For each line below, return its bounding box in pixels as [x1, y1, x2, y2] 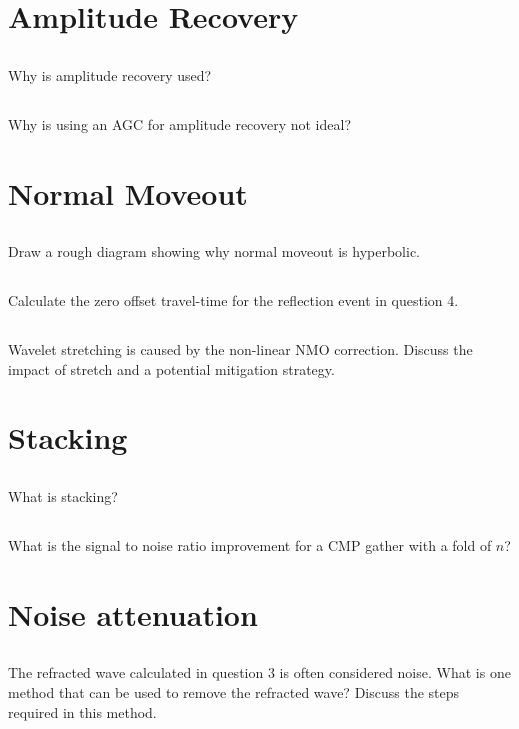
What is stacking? [8, 486, 118, 507]
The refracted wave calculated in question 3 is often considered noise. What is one [8, 662, 511, 683]
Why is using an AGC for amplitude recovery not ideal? [8, 113, 351, 134]
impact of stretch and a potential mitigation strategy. [8, 358, 335, 379]
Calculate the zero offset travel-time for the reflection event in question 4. [8, 290, 459, 311]
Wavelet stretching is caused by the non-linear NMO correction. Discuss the [8, 339, 473, 360]
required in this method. [8, 701, 157, 722]
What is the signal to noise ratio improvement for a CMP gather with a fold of [8, 535, 492, 556]
